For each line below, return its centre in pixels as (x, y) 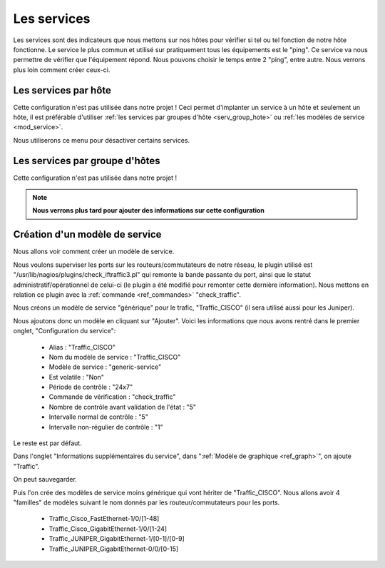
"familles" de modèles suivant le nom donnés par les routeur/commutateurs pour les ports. (147, 502)
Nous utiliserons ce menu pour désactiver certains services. (102, 140)
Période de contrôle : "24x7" (91, 387)
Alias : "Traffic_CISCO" (82, 347)
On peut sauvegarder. (45, 480)
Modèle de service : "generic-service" (105, 367)
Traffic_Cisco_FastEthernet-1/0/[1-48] (104, 519)
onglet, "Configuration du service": (65, 331)
